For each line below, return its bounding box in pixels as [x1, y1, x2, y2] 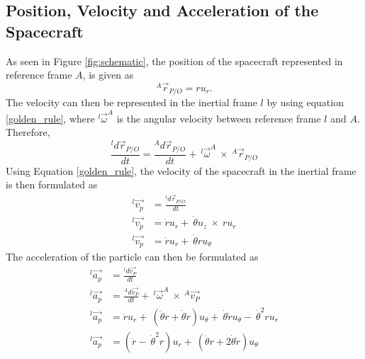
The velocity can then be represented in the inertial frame [6, 95, 257, 110]
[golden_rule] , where [6, 110, 95, 125]
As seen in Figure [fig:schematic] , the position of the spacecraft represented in [6, 53, 343, 68]
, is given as [82, 67, 134, 82]
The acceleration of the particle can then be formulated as [6, 249, 259, 264]
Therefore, [6, 125, 50, 139]
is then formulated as [6, 177, 98, 192]
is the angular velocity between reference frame [116, 110, 321, 125]
